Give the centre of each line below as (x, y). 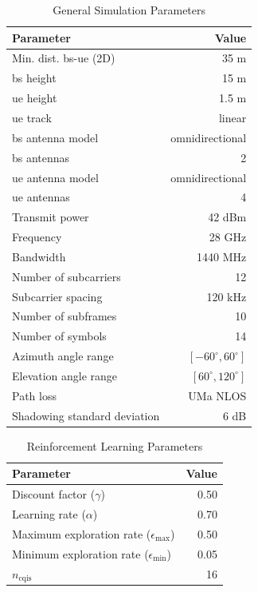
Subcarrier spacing (57, 296)
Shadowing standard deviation (86, 415)
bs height (34, 78)
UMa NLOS (217, 395)
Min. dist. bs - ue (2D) (64, 58)
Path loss (34, 395)
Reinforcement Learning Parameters (115, 445)
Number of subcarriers (66, 276)
